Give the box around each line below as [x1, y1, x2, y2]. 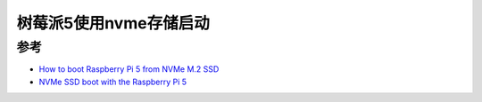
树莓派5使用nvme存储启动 [16, 13, 210, 33]
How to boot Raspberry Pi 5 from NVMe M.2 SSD [38, 64, 220, 75]
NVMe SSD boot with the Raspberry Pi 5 [38, 76, 187, 87]
